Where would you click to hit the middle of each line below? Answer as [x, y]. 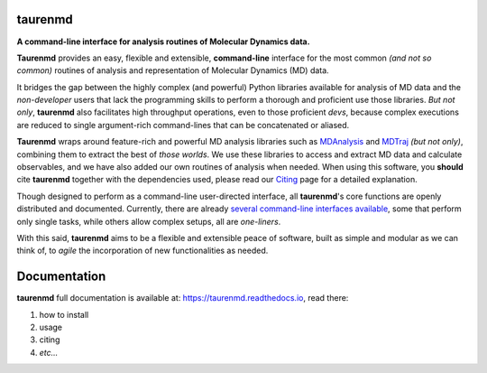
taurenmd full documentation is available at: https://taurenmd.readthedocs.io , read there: [183, 298]
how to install [64, 314]
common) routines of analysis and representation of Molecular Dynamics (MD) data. [173, 70]
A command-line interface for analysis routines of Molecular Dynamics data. [163, 42]
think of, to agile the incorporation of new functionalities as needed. [142, 251]
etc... [49, 352]
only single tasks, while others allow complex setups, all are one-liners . [149, 221]
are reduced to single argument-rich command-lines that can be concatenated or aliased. [183, 125]
